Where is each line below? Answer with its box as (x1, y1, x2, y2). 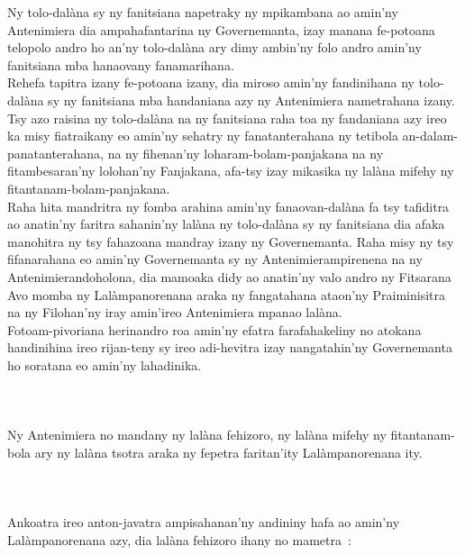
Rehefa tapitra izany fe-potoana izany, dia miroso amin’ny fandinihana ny (7, 73, 415, 92)
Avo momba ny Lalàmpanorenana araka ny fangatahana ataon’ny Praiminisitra (7, 285, 446, 304)
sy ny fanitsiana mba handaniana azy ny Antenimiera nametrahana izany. (48, 90, 455, 109)
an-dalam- (402, 126, 459, 145)
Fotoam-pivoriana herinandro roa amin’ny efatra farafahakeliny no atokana (7, 320, 422, 339)
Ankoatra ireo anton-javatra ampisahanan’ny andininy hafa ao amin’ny (7, 513, 400, 532)
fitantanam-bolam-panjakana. (7, 178, 170, 197)
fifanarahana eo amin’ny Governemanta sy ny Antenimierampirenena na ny (7, 250, 423, 268)
